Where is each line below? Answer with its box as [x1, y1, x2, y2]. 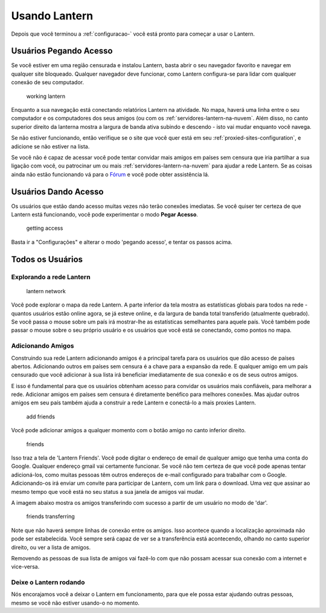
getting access [26, 224, 63, 232]
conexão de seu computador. [11, 79, 85, 86]
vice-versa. [11, 563, 40, 571]
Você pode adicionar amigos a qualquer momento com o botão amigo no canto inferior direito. [11, 427, 246, 434]
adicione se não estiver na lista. [11, 143, 90, 150]
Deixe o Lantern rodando [11, 578, 85, 586]
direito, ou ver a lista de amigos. [11, 543, 91, 551]
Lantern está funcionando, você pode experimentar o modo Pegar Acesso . [11, 211, 199, 218]
